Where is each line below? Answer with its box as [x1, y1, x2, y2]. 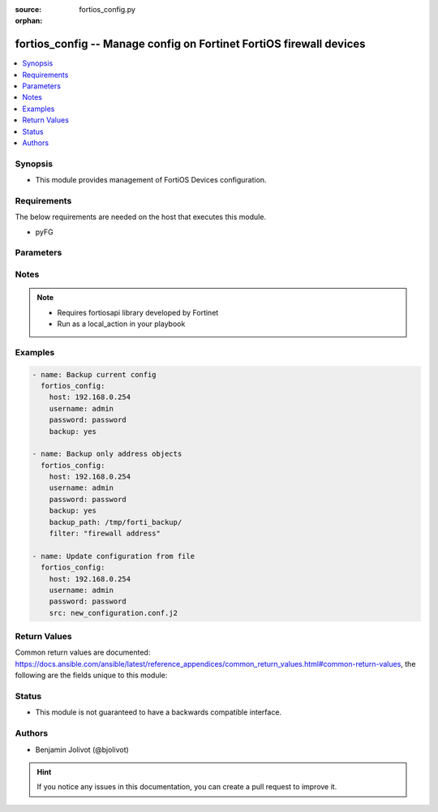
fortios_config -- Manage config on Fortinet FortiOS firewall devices [15, 37, 366, 51]
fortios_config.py [79, 5, 135, 14]
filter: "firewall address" [49, 529, 161, 539]
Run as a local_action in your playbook [57, 319, 186, 329]
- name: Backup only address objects [32, 449, 182, 458]
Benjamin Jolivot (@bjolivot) [35, 745, 129, 754]
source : [15, 5, 42, 14]
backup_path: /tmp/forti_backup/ [49, 518, 182, 526]
